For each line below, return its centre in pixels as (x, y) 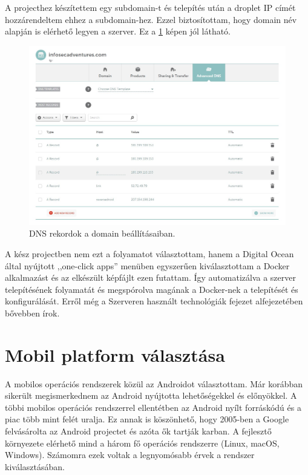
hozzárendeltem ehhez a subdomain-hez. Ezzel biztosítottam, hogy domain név (151, 19)
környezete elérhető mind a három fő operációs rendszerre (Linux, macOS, (142, 443)
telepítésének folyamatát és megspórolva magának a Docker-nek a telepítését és (152, 289)
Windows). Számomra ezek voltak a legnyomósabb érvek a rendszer (130, 455)
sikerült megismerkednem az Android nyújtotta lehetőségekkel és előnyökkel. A (151, 395)
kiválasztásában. (35, 466)
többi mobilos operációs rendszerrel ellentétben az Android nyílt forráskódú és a (153, 407)
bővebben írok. (32, 313)
